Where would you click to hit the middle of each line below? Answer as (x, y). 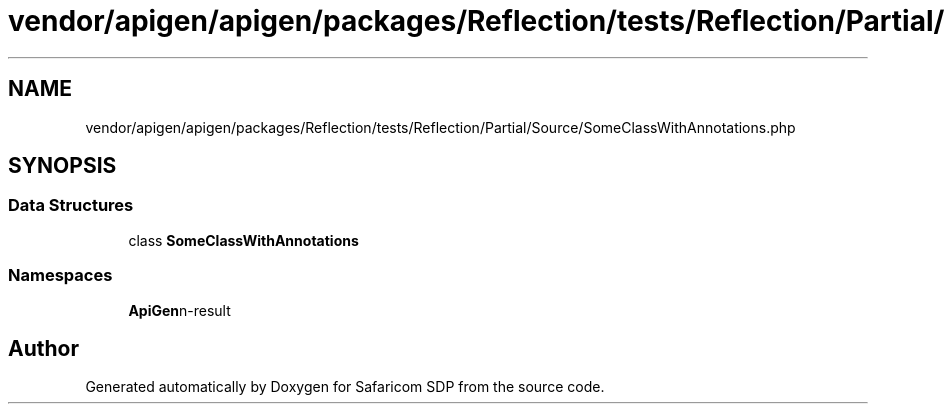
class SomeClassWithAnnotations (243, 240)
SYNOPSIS (62, 166)
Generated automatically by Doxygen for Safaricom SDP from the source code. (345, 387)
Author (43, 348)
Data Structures (71, 205)
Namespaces (60, 275)
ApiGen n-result (179, 310)
